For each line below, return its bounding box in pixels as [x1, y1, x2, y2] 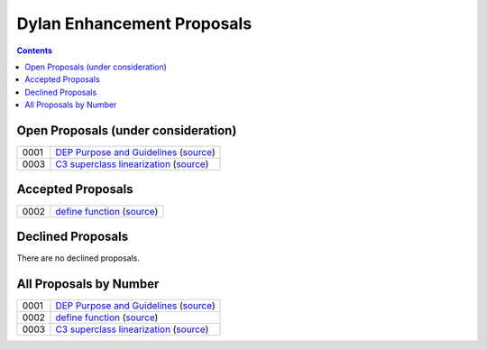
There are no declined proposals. [16, 253, 140, 263]
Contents [16, 45, 53, 56]
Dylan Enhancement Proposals [16, 14, 253, 33]
